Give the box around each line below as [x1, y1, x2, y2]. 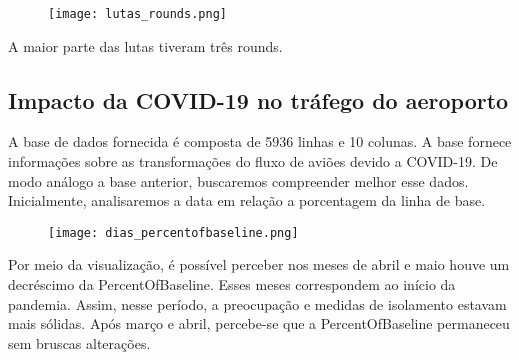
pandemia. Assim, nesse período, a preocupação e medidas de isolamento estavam [8, 293, 507, 314]
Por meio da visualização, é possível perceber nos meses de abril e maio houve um [8, 254, 510, 275]
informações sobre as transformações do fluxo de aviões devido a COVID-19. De [8, 151, 498, 172]
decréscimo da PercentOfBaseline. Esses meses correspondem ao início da [8, 274, 456, 295]
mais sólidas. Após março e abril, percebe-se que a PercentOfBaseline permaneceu [8, 313, 510, 334]
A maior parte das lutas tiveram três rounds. [8, 35, 283, 56]
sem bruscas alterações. [8, 332, 151, 353]
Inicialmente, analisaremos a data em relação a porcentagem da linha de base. [8, 190, 486, 211]
